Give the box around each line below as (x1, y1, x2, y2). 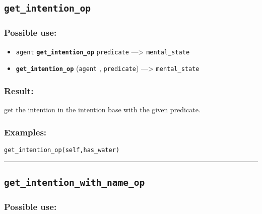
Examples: (4, 125, 47, 138)
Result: (4, 84, 34, 97)
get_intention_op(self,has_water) (4, 146, 120, 154)
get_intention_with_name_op (4, 177, 145, 188)
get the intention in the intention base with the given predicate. (4, 104, 201, 115)
